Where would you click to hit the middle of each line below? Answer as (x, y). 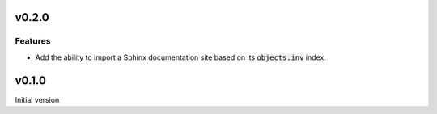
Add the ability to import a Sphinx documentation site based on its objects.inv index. (181, 57)
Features (33, 41)
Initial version (37, 99)
